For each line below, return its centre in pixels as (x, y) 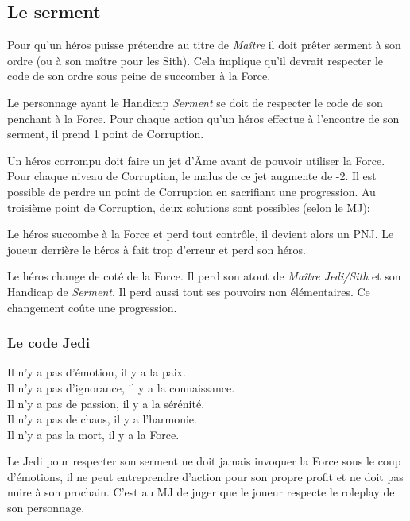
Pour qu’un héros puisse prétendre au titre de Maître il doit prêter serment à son (204, 45)
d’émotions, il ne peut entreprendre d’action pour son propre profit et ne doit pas (205, 476)
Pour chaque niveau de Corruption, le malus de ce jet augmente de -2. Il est (192, 176)
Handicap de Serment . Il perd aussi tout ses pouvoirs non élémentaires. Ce (189, 291)
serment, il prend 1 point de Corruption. (106, 134)
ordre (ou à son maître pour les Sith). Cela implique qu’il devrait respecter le (195, 60)
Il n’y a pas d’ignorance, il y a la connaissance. (121, 387)
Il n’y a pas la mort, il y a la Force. (93, 434)
